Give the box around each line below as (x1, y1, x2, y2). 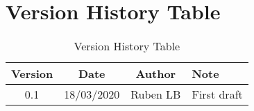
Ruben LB (130, 86, 181, 103)
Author (135, 65, 176, 82)
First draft (192, 86, 243, 103)
